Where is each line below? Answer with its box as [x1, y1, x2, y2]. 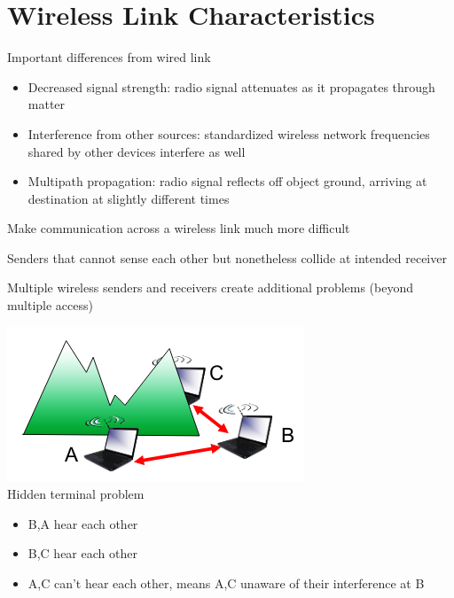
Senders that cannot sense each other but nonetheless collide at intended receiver [7, 248, 447, 267]
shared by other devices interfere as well [27, 142, 246, 160]
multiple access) [7, 296, 93, 315]
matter [27, 95, 66, 113]
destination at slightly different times [27, 189, 230, 207]
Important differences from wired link [7, 48, 211, 66]
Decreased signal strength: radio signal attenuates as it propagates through [27, 77, 435, 96]
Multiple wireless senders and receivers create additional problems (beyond [7, 278, 414, 297]
